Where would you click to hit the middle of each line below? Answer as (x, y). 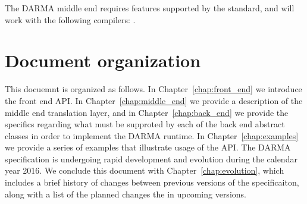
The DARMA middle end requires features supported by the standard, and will (150, 8)
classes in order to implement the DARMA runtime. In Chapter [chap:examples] (152, 135)
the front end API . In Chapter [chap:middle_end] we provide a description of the (154, 100)
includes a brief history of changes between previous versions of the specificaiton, (152, 182)
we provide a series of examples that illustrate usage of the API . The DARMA (148, 147)
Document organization (103, 60)
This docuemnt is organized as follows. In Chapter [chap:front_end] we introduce (153, 89)
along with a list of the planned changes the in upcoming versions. (126, 194)
